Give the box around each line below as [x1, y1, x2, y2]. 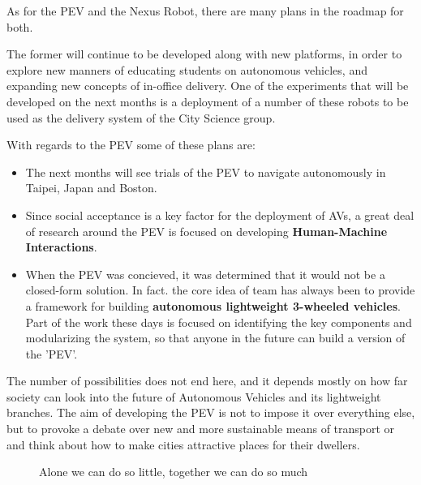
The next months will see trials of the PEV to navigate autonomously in [25, 163, 386, 180]
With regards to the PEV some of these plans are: [6, 136, 256, 153]
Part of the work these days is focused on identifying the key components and [25, 313, 412, 330]
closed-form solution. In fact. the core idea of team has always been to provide [25, 281, 415, 298]
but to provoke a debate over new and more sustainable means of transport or [6, 420, 395, 437]
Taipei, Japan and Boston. [25, 179, 157, 196]
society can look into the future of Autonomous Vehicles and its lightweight [6, 388, 381, 405]
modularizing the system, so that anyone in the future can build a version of [25, 329, 406, 346]
